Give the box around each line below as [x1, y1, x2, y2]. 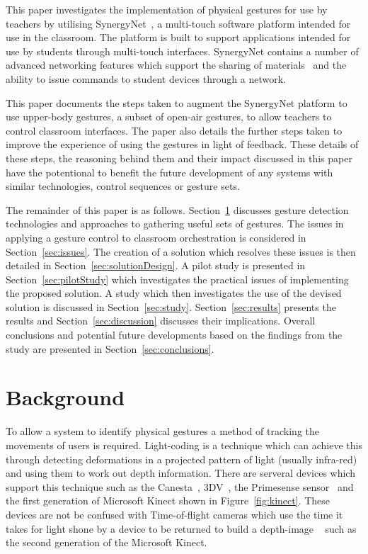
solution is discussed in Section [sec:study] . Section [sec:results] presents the [6, 299, 336, 314]
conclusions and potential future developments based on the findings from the [6, 327, 343, 342]
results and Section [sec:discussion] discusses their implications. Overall [6, 313, 316, 328]
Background [6, 383, 125, 412]
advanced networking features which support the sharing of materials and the [6, 57, 347, 72]
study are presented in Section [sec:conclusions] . [6, 341, 214, 356]
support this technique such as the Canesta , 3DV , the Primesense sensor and [6, 479, 354, 494]
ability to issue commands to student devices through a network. [6, 71, 286, 86]
